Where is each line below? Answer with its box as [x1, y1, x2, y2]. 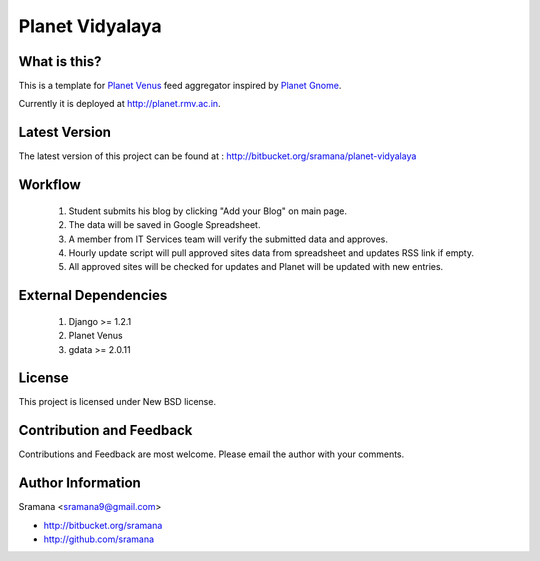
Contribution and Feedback [18, 422, 193, 439]
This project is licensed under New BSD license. [18, 396, 217, 408]
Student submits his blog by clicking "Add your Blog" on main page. [68, 205, 347, 217]
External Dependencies [18, 287, 168, 304]
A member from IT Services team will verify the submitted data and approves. [68, 233, 389, 245]
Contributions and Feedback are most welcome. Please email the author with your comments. [18, 448, 405, 460]
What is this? [18, 53, 102, 70]
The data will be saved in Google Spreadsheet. [68, 219, 261, 231]
